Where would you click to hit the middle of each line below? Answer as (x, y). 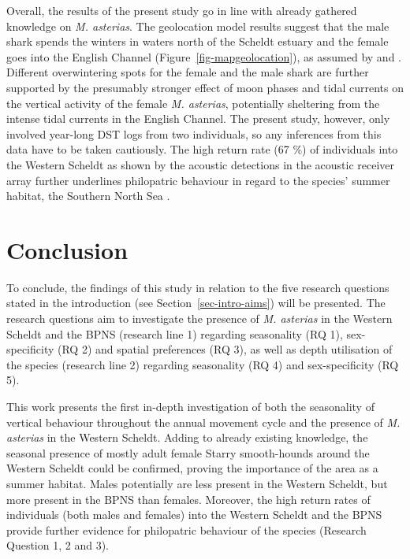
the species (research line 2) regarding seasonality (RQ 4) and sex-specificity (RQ (203, 364)
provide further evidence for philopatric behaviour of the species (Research (186, 529)
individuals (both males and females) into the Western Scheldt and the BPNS (194, 515)
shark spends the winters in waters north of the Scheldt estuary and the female (198, 41)
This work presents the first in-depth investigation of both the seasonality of (190, 406)
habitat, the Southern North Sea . (88, 196)
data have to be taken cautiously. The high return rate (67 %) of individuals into (202, 149)
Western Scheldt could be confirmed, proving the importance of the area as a (192, 468)
